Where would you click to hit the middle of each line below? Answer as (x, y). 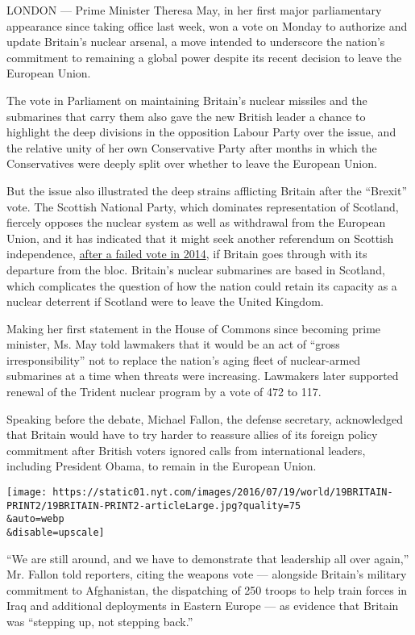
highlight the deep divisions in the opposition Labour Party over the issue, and (201, 132)
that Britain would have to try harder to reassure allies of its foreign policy (192, 434)
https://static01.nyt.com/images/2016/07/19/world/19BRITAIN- (223, 493)
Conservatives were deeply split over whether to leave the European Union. (192, 163)
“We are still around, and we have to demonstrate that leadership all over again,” (208, 558)
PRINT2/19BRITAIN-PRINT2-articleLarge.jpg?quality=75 (154, 505)
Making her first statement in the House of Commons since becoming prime (194, 328)
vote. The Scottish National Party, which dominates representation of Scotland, (203, 206)
